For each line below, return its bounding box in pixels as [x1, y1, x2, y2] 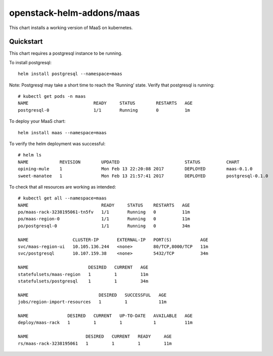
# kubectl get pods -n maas [18, 94, 86, 99]
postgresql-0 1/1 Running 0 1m [18, 107, 190, 113]
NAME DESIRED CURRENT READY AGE [18, 334, 172, 339]
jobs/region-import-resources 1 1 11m [18, 299, 167, 305]
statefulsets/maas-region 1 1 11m [18, 272, 148, 277]
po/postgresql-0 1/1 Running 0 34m [18, 223, 190, 229]
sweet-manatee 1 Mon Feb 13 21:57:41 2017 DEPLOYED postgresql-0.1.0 [18, 173, 269, 179]
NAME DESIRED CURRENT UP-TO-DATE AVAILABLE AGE [18, 313, 193, 318]
